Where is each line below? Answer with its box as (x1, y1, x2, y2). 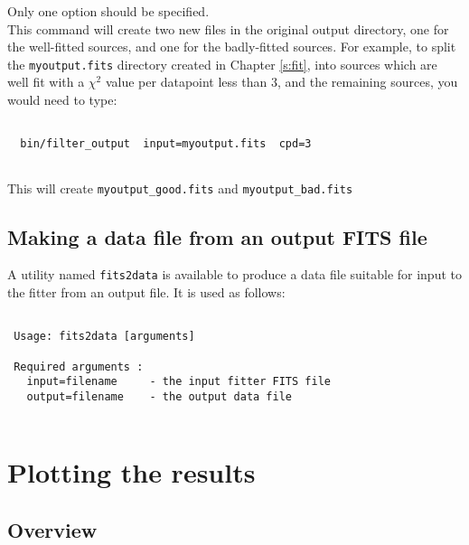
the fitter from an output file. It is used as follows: (7, 283, 286, 302)
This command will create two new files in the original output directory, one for (7, 19, 449, 38)
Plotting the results (7, 454, 256, 491)
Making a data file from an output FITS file (7, 222, 427, 250)
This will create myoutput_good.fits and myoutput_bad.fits (7, 178, 353, 197)
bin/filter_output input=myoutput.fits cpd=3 (20, 137, 312, 151)
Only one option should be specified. (7, 2, 210, 20)
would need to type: (7, 90, 117, 109)
